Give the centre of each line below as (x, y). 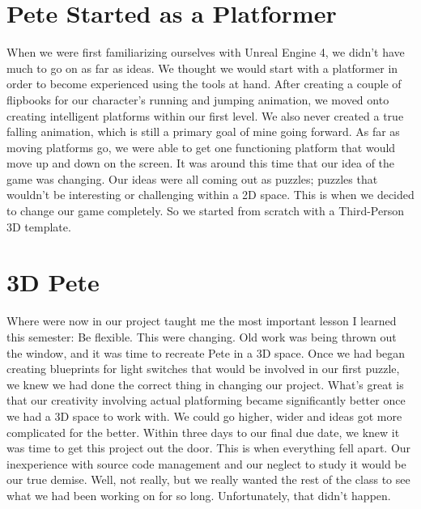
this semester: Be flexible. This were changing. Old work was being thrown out (202, 336)
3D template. (39, 226)
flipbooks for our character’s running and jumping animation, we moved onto (198, 99)
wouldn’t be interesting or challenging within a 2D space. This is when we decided (210, 195)
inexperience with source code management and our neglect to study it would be (206, 463)
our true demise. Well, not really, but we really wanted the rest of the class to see (208, 479)
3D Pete (53, 282)
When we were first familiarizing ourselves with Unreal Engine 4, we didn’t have (206, 52)
